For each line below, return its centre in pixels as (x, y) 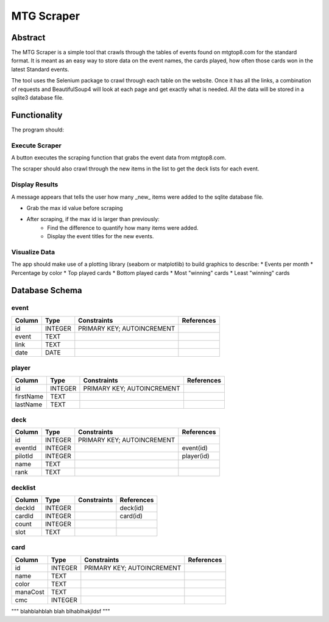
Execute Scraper (37, 145)
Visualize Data (33, 252)
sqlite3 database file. (37, 98)
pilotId (24, 456)
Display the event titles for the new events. (101, 236)
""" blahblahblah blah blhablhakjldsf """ (61, 611)
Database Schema (47, 290)
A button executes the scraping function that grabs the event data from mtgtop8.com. (119, 158)
